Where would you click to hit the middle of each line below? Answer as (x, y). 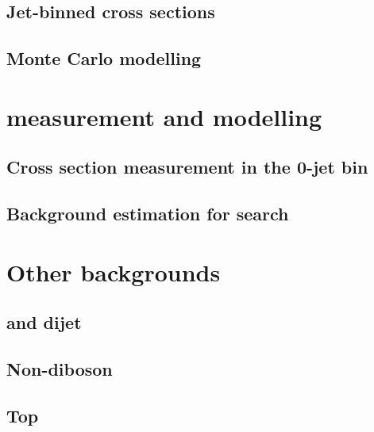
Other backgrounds (114, 271)
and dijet (44, 322)
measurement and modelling (164, 116)
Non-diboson (60, 369)
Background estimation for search (148, 214)
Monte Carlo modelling (104, 58)
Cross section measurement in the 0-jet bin (187, 167)
